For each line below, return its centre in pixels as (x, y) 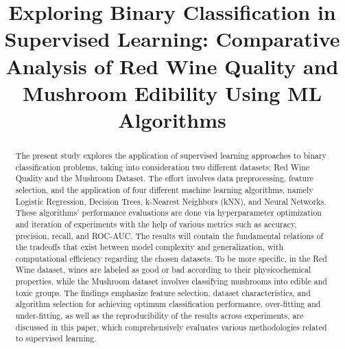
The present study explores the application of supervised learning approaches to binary (171, 155)
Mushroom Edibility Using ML (172, 92)
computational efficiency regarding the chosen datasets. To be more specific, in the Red (171, 258)
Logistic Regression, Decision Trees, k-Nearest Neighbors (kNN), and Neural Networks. (171, 201)
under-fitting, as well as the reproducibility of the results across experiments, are (159, 316)
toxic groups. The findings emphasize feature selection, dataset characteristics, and (163, 292)
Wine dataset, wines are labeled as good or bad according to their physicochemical (163, 270)
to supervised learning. (56, 338)
